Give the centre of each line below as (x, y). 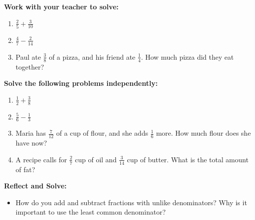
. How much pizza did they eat (187, 56)
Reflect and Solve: (35, 186)
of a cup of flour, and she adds (102, 133)
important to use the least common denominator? (91, 212)
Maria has (31, 133)
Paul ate (28, 56)
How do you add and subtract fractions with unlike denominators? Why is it (131, 202)
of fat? (25, 169)
